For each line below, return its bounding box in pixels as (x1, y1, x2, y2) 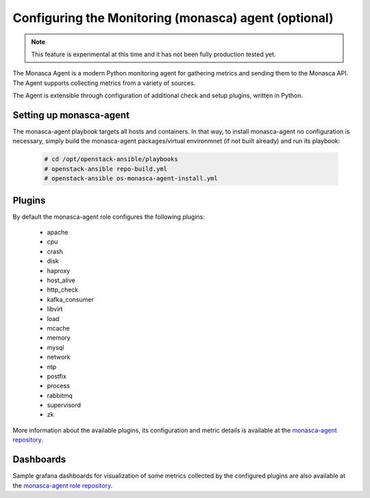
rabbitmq (47, 391, 73, 399)
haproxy (47, 266, 71, 274)
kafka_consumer (47, 295, 94, 303)
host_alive (47, 276, 75, 285)
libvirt (47, 305, 63, 313)
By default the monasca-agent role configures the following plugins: (12, 213, 206, 221)
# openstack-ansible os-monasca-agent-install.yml (44, 175, 219, 182)
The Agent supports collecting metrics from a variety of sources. (12, 79, 196, 87)
